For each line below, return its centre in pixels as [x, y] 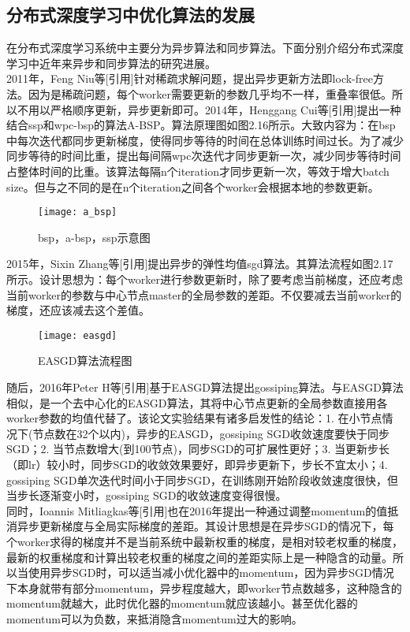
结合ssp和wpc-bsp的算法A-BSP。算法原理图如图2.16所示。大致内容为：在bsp [201, 125]
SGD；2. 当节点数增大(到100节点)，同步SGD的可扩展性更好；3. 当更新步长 [198, 449]
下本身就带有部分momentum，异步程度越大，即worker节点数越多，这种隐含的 [204, 587]
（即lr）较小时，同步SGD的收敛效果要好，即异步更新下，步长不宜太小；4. [197, 464]
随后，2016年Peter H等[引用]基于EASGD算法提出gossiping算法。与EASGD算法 [205, 387]
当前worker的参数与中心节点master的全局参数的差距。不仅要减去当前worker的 [204, 294]
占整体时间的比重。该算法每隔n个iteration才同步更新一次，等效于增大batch [198, 171]
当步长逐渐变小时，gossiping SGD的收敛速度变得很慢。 [147, 495]
